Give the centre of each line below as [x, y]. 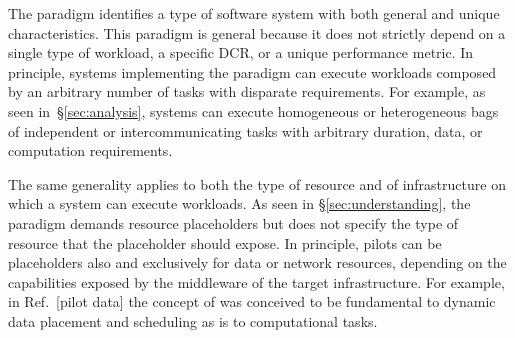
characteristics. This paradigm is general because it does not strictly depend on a [257, 32]
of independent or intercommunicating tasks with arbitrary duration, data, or [245, 130]
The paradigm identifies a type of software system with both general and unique [254, 13]
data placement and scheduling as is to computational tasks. [193, 320]
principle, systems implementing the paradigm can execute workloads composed [252, 71]
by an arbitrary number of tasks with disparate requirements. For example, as [247, 91]
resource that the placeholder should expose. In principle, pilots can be [225, 242]
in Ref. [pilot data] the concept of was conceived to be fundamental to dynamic [252, 301]
